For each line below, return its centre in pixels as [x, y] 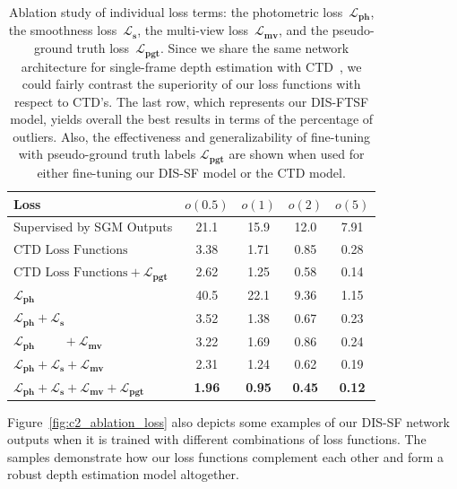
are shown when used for [297, 154]
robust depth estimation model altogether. [123, 474]
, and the [303, 30]
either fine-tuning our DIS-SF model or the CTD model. [191, 172]
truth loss [103, 48]
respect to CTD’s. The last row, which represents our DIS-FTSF [192, 101]
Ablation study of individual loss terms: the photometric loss [176, 12]
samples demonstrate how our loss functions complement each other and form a [226, 456]
